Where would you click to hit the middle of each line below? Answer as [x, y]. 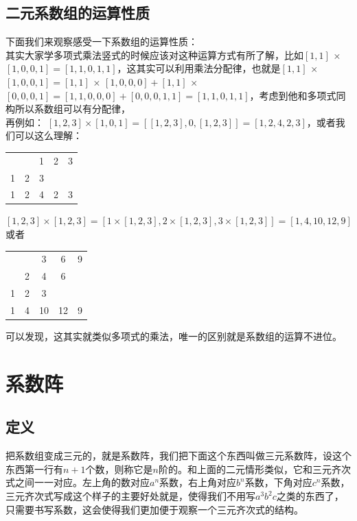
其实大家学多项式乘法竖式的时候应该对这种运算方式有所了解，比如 [154, 54]
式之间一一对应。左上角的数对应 [78, 482]
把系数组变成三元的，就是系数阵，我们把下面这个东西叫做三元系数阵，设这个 [178, 456]
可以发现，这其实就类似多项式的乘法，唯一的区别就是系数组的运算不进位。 [174, 336]
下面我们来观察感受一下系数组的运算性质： [102, 41]
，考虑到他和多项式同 [298, 95]
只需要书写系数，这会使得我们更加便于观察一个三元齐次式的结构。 [154, 509]
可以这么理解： [48, 135]
